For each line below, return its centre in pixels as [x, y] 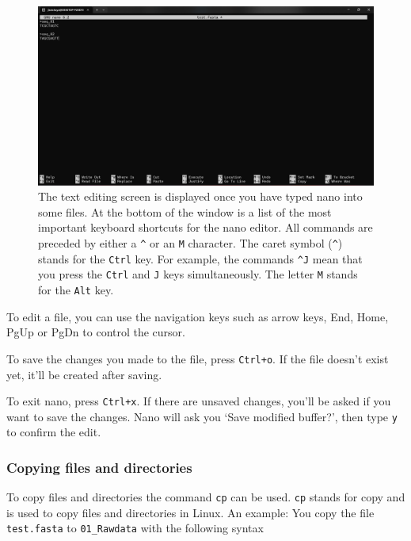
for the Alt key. [76, 290]
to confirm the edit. [54, 432]
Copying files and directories [99, 467]
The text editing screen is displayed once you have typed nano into [200, 196]
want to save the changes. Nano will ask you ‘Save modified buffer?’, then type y [202, 416]
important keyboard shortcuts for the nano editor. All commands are [205, 227]
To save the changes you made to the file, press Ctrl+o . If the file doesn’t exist [198, 358]
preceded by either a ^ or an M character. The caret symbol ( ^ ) [190, 243]
